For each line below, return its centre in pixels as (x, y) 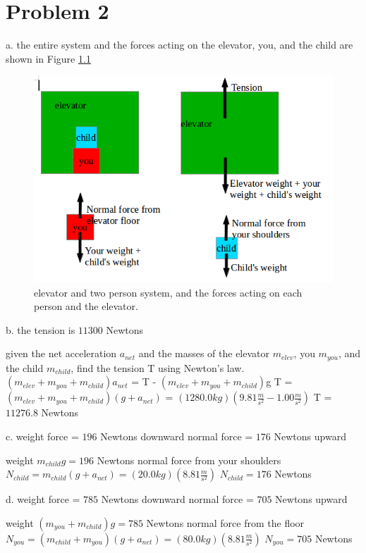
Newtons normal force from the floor (225, 522)
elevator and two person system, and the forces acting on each (168, 292)
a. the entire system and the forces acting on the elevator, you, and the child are (179, 45)
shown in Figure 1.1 (48, 58)
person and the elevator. (86, 306)
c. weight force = (42, 436)
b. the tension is (41, 329)
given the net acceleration (61, 353)
